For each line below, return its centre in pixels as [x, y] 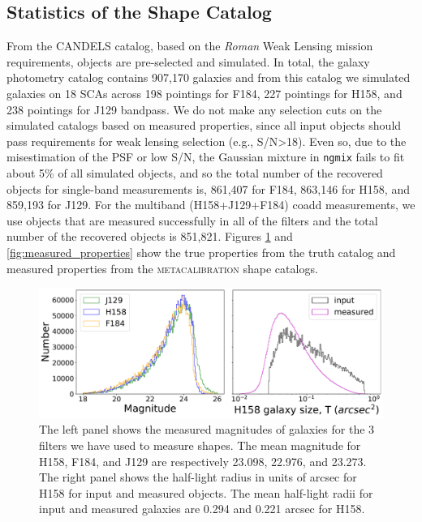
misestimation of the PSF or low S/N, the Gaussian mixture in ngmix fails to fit [206, 157]
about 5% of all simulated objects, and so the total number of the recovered [195, 173]
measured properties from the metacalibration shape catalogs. [162, 268]
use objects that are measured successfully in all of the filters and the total [192, 220]
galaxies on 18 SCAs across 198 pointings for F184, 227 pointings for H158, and [205, 93]
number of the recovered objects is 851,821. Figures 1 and [150, 236]
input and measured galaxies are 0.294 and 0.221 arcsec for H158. [202, 509]
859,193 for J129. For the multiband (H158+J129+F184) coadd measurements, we [211, 205]
